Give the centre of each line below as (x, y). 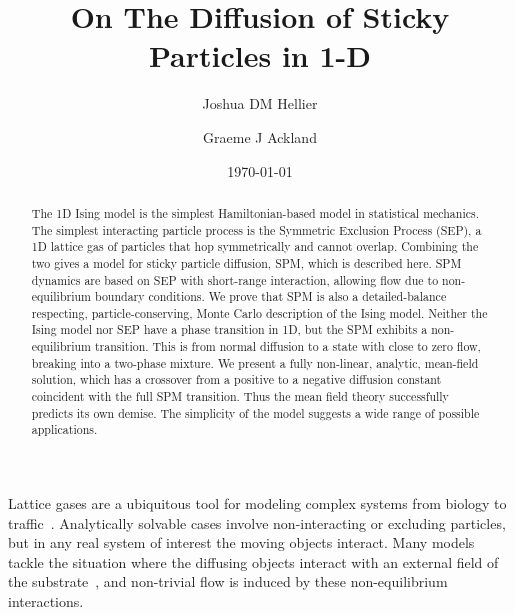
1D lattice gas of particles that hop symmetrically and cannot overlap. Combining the (255, 246)
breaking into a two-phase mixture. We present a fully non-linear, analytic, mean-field (255, 362)
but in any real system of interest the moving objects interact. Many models (241, 542)
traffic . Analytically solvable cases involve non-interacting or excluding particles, (257, 522)
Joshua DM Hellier (260, 103)
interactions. (46, 601)
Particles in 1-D (260, 55)
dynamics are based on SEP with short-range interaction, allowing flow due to (235, 279)
